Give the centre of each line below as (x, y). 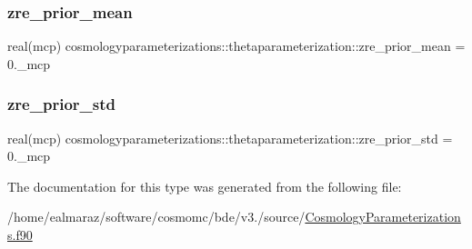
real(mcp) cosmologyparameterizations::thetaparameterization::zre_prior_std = (230, 138)
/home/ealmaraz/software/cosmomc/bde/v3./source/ (156, 217)
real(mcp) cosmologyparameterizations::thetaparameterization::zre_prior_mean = (236, 46)
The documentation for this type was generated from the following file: (205, 186)
